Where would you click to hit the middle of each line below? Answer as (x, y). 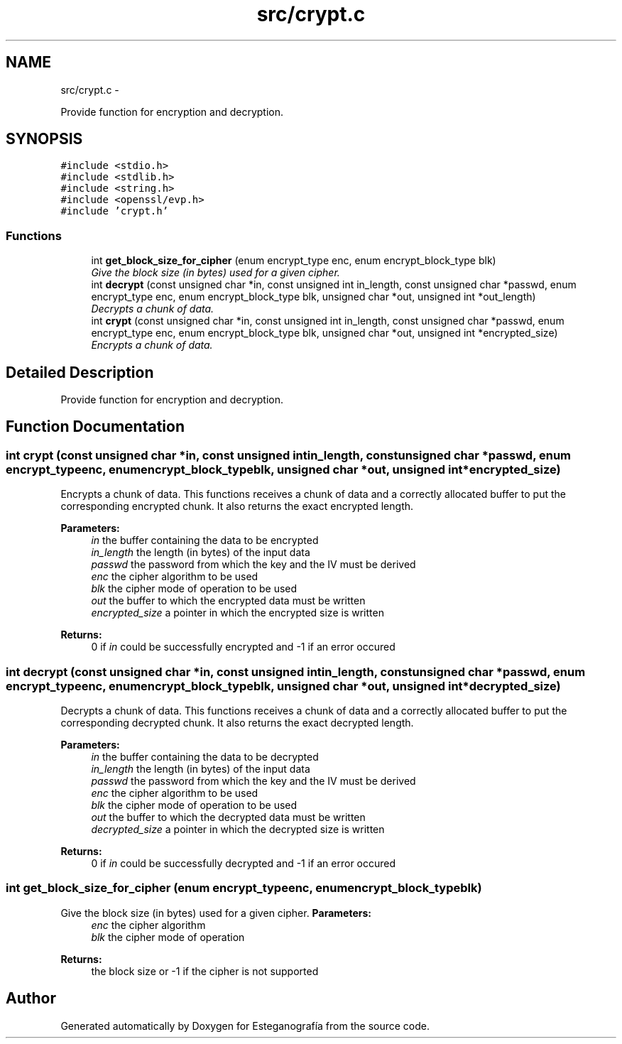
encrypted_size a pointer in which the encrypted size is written (238, 613)
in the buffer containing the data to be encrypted (205, 540)
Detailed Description (80, 372)
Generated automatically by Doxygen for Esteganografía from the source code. (245, 1026)
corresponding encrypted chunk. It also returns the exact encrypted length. (237, 506)
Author (31, 999)
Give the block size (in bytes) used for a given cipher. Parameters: (216, 913)
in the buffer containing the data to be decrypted (205, 757)
